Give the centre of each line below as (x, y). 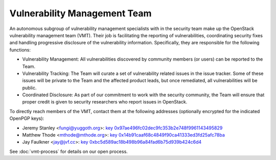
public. (29, 88)
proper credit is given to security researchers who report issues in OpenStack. (105, 102)
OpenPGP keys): (27, 118)
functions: (20, 50)
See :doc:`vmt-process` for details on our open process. (68, 151)
